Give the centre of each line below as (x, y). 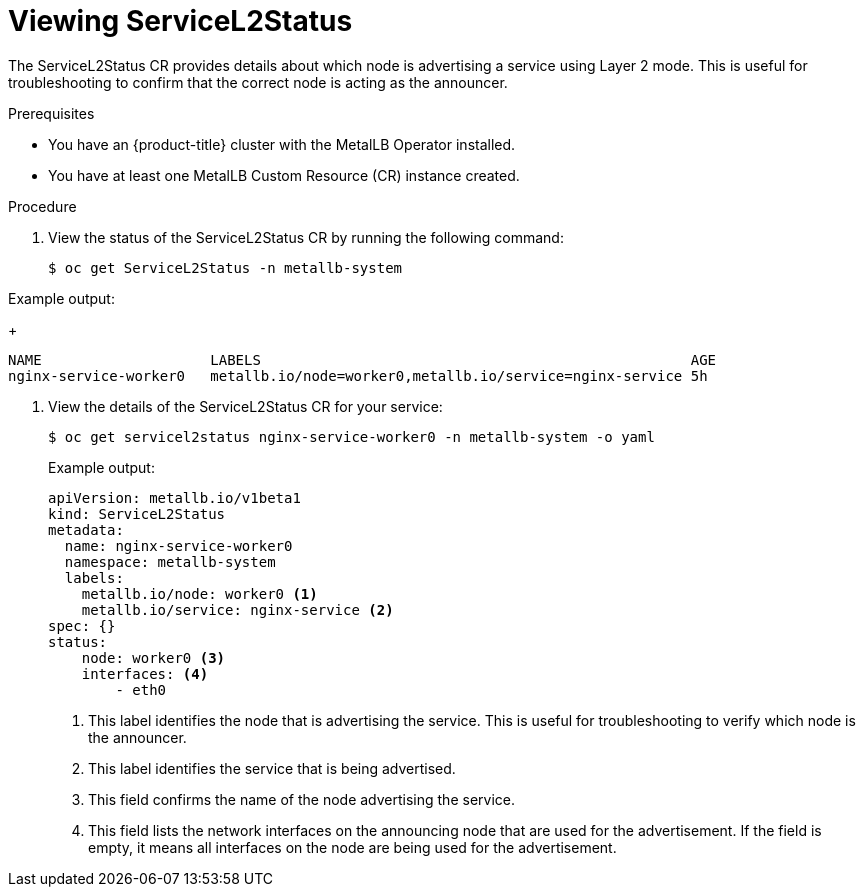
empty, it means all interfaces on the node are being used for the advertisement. (352, 847)
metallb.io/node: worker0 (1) (199, 593)
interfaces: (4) (145, 673)
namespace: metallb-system (170, 561)
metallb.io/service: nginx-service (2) (237, 609)
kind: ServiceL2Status (137, 513)
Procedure (42, 206)
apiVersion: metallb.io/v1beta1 (174, 497)
